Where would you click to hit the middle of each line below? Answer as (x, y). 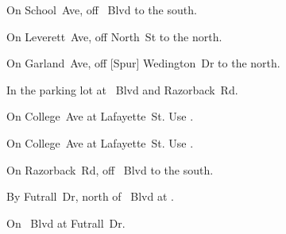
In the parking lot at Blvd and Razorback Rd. (122, 89)
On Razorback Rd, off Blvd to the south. (110, 169)
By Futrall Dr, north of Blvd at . (90, 196)
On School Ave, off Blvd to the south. (102, 10)
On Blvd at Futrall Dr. (66, 222)
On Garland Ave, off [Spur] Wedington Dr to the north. (143, 63)
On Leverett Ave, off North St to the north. (114, 36)
